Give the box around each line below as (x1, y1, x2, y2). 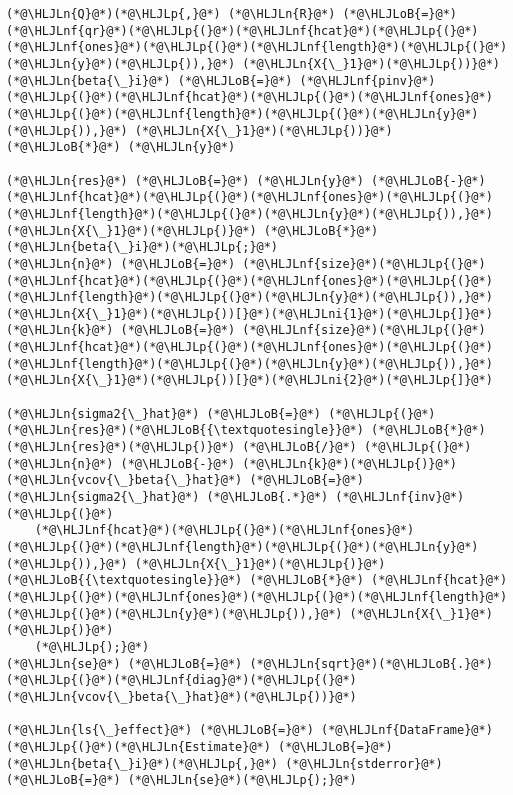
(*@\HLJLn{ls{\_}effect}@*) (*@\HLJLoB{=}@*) (6, 723, 314, 738)
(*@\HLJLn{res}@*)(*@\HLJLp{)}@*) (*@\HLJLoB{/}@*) (6, 440, 357, 455)
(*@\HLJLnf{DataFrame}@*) (320, 723, 493, 738)
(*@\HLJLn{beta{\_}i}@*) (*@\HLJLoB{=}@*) (6, 73, 293, 88)
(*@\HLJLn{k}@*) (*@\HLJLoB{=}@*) (6, 323, 236, 338)
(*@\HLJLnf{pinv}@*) (299, 73, 436, 88)
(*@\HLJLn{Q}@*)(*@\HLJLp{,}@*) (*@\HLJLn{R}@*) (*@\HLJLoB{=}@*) (6, 7, 458, 21)
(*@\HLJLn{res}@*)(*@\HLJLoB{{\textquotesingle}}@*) (6, 423, 364, 438)
